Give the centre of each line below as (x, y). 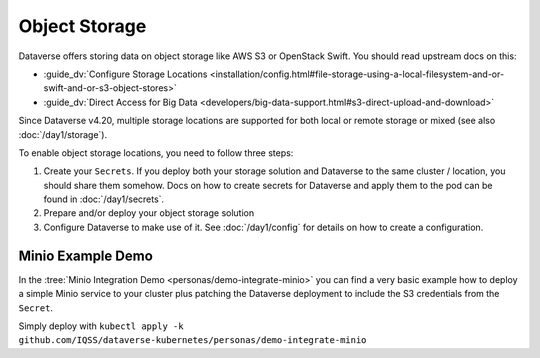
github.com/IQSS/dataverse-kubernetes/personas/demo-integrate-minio (192, 340)
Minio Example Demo (86, 255)
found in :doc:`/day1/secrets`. (104, 199)
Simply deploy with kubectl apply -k (101, 326)
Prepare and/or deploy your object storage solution (149, 213)
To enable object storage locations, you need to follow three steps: (156, 152)
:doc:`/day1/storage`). (63, 134)
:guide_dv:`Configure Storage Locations (125, 74)
